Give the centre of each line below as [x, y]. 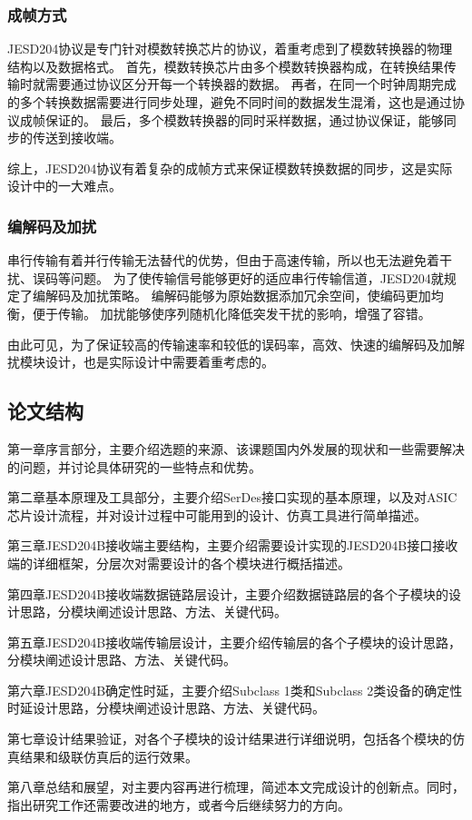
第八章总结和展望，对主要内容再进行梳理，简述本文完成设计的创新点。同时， [236, 787]
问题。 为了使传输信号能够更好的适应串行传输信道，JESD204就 [257, 277]
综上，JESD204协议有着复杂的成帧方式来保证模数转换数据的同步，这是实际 [230, 168]
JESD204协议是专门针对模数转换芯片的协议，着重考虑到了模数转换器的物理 [230, 49]
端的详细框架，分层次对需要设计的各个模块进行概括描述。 [179, 563]
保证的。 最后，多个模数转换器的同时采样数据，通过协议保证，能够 [244, 119]
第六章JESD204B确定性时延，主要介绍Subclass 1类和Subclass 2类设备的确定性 [235, 690]
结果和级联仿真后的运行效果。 [108, 756]
